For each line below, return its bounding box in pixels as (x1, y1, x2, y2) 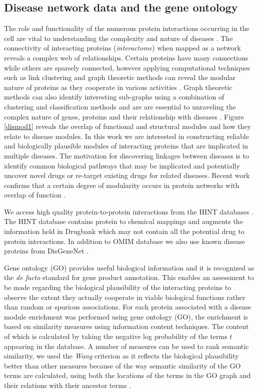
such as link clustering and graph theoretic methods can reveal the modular (4, 72, 236, 82)
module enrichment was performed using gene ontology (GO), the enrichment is (4, 311, 248, 321)
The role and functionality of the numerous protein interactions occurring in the (4, 23, 249, 33)
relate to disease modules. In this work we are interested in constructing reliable (4, 130, 249, 141)
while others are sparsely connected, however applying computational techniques (4, 62, 250, 72)
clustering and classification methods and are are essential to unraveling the (4, 101, 236, 111)
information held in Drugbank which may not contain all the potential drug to (4, 226, 244, 236)
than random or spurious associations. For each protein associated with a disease (4, 301, 251, 312)
